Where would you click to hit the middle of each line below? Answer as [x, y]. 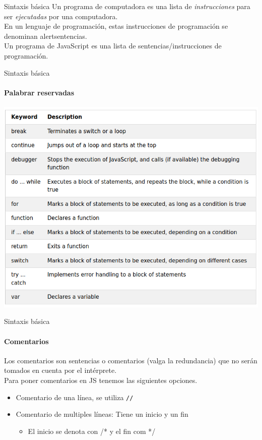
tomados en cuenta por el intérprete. [60, 370]
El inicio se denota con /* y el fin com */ [92, 431]
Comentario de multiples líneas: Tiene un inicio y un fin [102, 414]
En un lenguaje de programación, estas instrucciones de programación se [116, 26]
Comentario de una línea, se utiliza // [75, 397]
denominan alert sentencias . [46, 36]
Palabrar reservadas [39, 92]
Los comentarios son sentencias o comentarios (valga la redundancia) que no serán [131, 360]
